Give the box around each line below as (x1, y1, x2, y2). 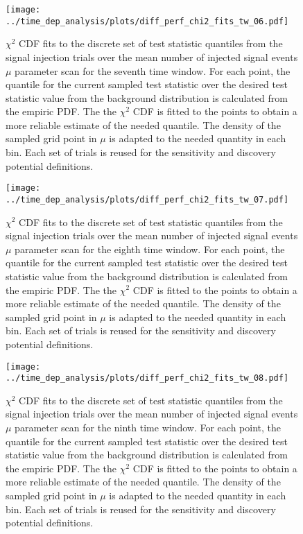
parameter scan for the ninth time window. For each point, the (15, 420, 281, 434)
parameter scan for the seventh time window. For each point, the (15, 63, 291, 78)
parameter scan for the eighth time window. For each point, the (15, 241, 285, 256)
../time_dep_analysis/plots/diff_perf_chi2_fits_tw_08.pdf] (6, 373, 289, 384)
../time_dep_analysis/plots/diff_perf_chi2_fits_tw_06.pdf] (6, 16, 289, 26)
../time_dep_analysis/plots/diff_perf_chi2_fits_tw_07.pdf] (6, 194, 289, 205)
